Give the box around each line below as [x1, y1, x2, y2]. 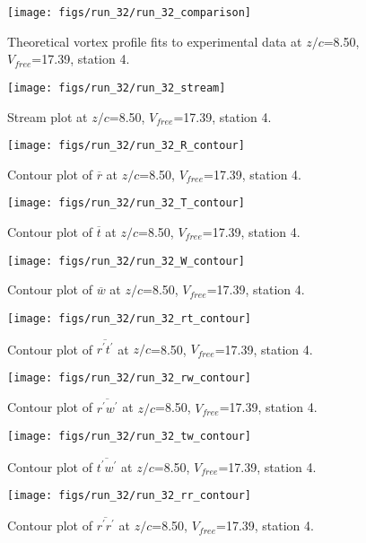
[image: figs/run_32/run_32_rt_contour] [7, 311, 252, 325]
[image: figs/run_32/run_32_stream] [7, 81, 226, 94]
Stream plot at [7, 107, 88, 126]
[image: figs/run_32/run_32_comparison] [7, 6, 252, 19]
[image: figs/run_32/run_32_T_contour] [7, 197, 245, 210]
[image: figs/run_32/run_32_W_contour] [7, 254, 245, 267]
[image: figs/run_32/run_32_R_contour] [7, 139, 245, 153]
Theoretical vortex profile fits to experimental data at [7, 31, 302, 50]
